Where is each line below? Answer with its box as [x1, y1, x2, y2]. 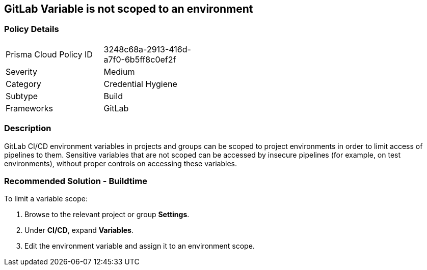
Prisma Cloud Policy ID [6, 49, 93, 59]
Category [6, 78, 41, 89]
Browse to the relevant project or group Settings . [24, 210, 190, 219]
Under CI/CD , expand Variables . [24, 226, 134, 235]
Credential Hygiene [103, 78, 177, 89]
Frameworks [6, 103, 53, 113]
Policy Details [4, 24, 59, 35]
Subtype [6, 91, 38, 101]
